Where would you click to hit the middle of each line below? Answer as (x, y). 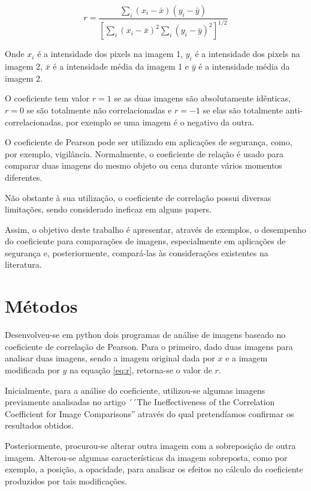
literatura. (23, 264)
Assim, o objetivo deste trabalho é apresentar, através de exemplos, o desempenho (155, 229)
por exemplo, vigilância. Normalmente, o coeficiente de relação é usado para (144, 153)
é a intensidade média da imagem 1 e (121, 66)
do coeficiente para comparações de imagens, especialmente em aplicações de (145, 241)
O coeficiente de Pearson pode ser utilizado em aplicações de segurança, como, (149, 142)
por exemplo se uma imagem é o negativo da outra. (160, 122)
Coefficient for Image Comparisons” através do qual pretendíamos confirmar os (150, 413)
